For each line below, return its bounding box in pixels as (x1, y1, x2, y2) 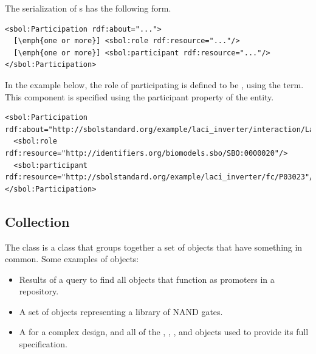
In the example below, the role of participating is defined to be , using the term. (5, 78, 304, 91)
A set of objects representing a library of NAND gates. (19, 305, 223, 318)
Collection (5, 212, 70, 231)
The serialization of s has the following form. (5, 2, 171, 14)
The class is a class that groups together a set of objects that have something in (5, 240, 303, 253)
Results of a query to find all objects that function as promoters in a (19, 272, 275, 285)
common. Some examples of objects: (5, 252, 139, 265)
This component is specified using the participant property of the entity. (5, 90, 274, 103)
